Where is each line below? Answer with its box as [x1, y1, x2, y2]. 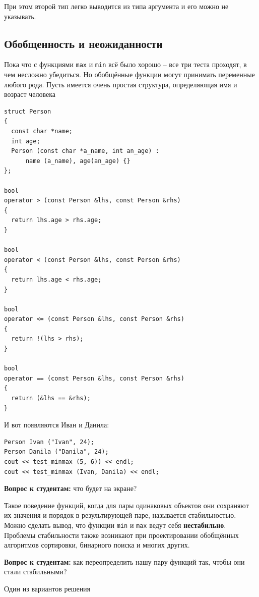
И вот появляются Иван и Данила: [4, 419, 109, 430]
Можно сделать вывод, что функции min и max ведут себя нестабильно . [4, 519, 226, 530]
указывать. [4, 11, 36, 21]
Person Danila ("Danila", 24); [4, 448, 109, 456]
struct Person [4, 107, 51, 115]
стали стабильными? [4, 566, 67, 577]
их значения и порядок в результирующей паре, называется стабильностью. [4, 510, 236, 520]
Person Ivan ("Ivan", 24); [4, 438, 94, 446]
